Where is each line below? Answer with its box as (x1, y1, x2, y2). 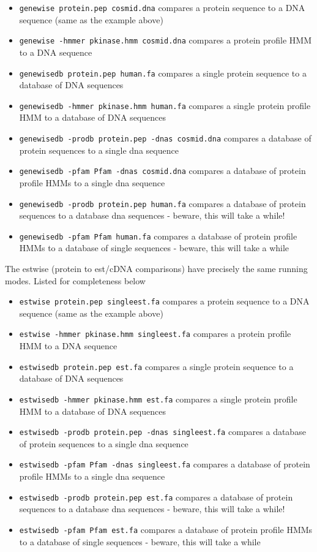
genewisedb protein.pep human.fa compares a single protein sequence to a (19, 66, 307, 79)
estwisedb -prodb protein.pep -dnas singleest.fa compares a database (19, 425, 306, 438)
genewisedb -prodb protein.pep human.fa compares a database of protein (19, 197, 306, 210)
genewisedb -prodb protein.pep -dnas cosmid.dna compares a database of (19, 132, 311, 144)
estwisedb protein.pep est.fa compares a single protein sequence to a (19, 360, 294, 372)
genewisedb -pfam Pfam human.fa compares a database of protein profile (19, 229, 297, 242)
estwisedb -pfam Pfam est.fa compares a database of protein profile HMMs (19, 523, 313, 535)
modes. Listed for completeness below (5, 274, 146, 287)
